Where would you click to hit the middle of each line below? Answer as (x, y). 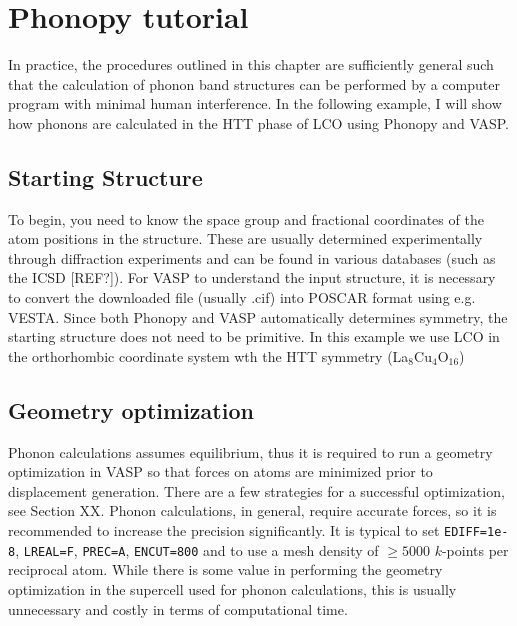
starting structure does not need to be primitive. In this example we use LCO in (254, 336)
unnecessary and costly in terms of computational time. (178, 608)
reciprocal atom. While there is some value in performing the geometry (225, 569)
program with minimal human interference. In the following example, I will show (255, 103)
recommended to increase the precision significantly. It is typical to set (224, 530)
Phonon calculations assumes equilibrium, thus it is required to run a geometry (250, 451)
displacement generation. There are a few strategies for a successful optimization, (256, 490)
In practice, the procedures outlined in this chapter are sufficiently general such (251, 64)
